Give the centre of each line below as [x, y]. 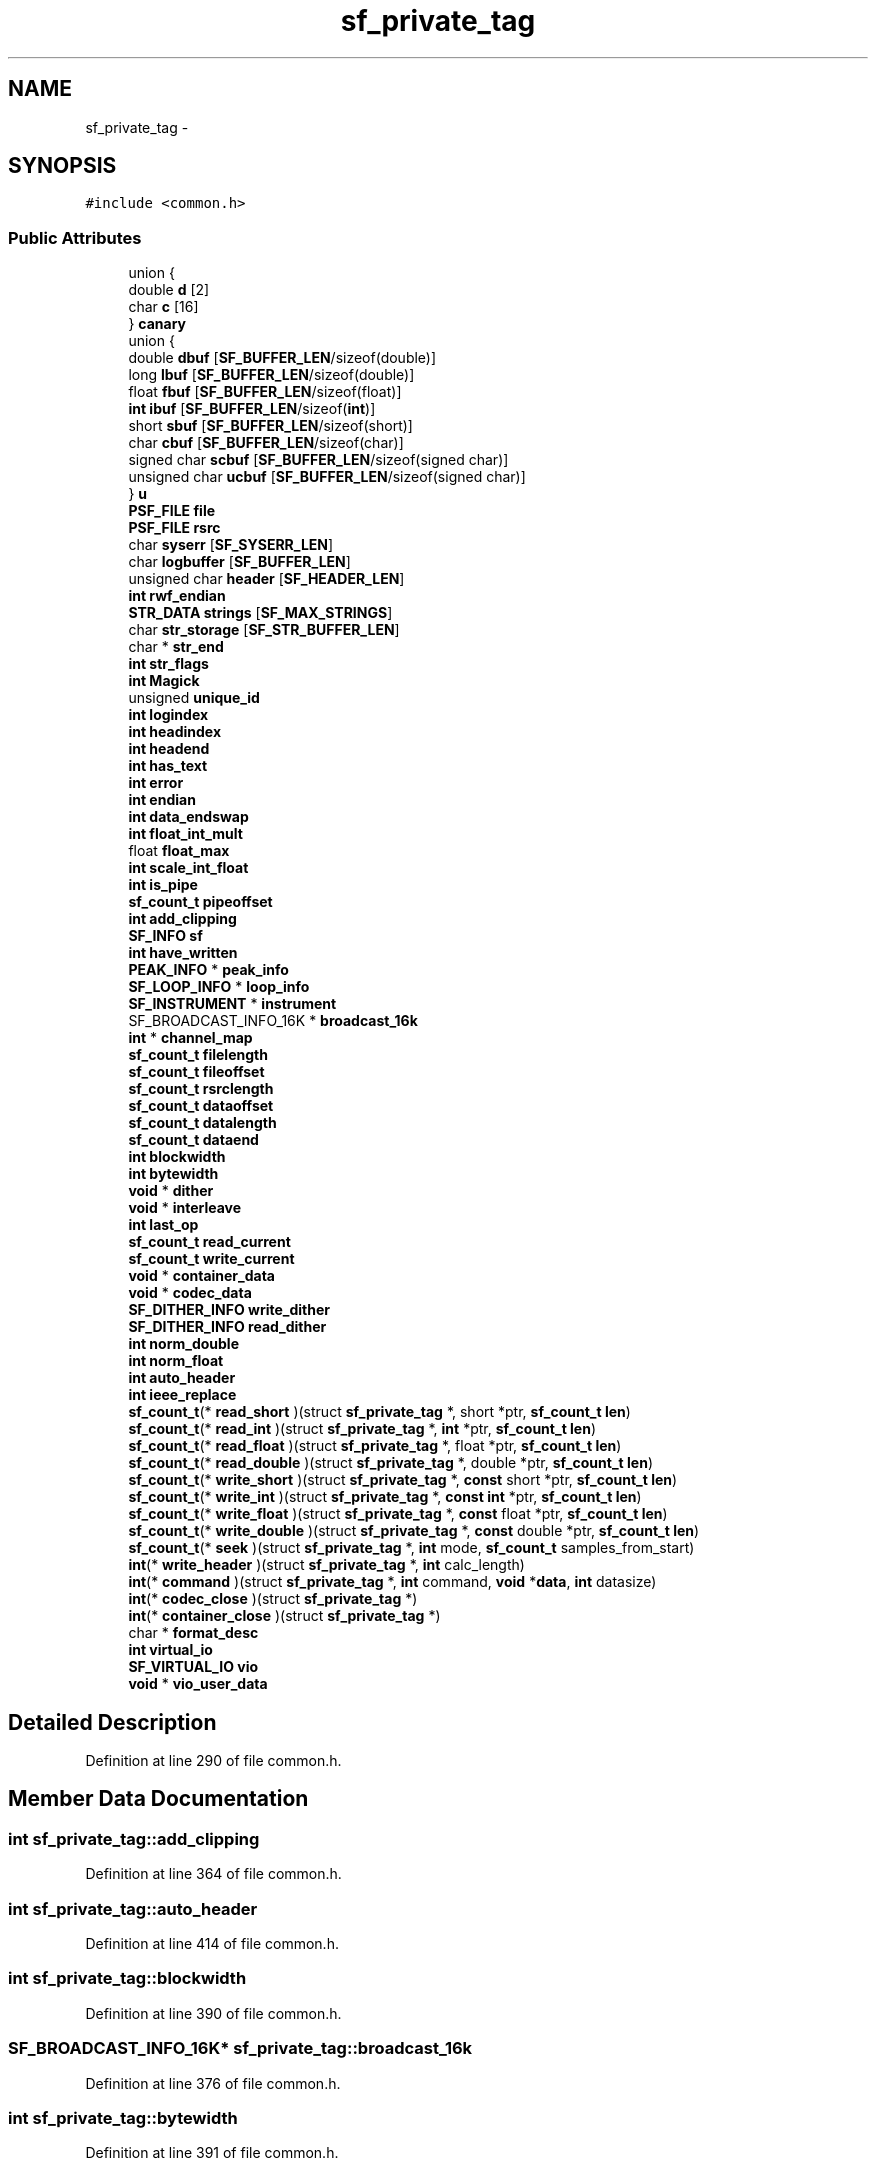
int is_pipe [163, 885]
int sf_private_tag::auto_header [133, 1908]
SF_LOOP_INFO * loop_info [219, 987]
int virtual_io [170, 1650]
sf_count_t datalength [202, 1123]
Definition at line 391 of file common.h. [212, 2153]
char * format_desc [193, 1633]
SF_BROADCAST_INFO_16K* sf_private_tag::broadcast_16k [240, 2048]
